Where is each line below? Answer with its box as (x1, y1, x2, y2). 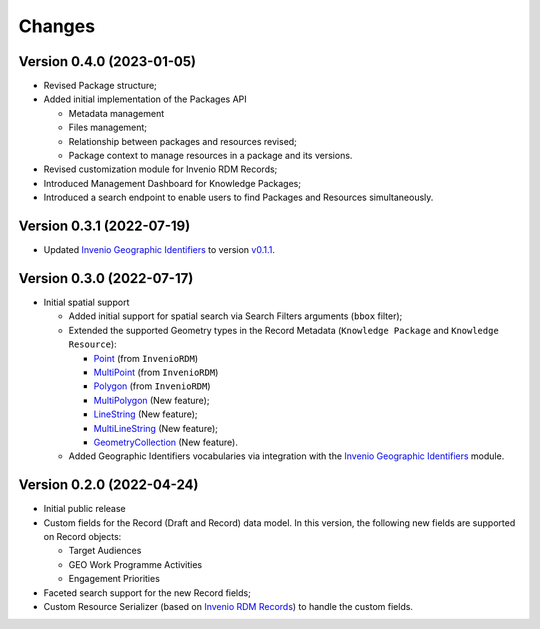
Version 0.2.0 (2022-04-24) (18, 476, 199, 494)
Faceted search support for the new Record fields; (43, 586, 252, 599)
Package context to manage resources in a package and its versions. (68, 150, 353, 162)
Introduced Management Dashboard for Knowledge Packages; (43, 177, 302, 189)
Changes (18, 15, 95, 37)
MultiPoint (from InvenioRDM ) (93, 366, 219, 378)
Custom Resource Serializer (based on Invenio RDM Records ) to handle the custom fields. (43, 600, 414, 612)
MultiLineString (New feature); (93, 422, 219, 434)
